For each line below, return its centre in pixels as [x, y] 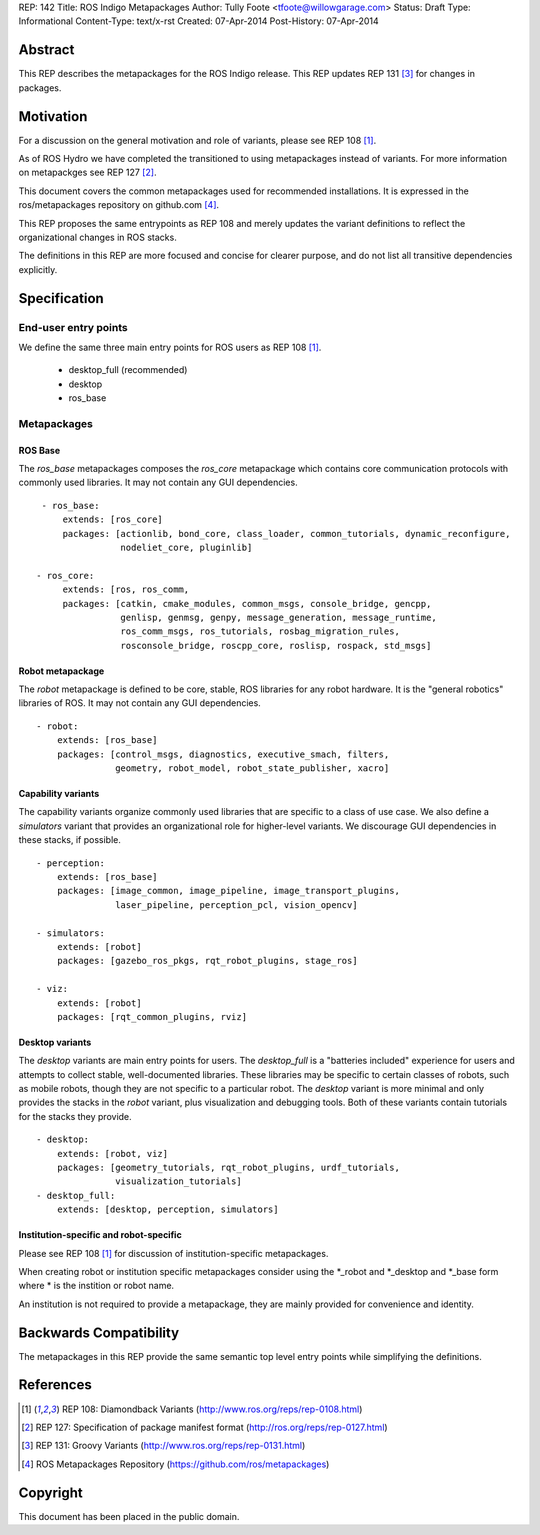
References [55, 1385]
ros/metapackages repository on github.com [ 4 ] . [119, 205]
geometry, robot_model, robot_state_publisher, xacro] [252, 768]
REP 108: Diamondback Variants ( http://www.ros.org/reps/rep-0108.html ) [212, 1409]
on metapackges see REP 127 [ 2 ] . [87, 172]
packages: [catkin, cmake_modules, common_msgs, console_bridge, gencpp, [247, 603]
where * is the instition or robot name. [96, 1286]
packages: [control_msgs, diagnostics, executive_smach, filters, [223, 754]
